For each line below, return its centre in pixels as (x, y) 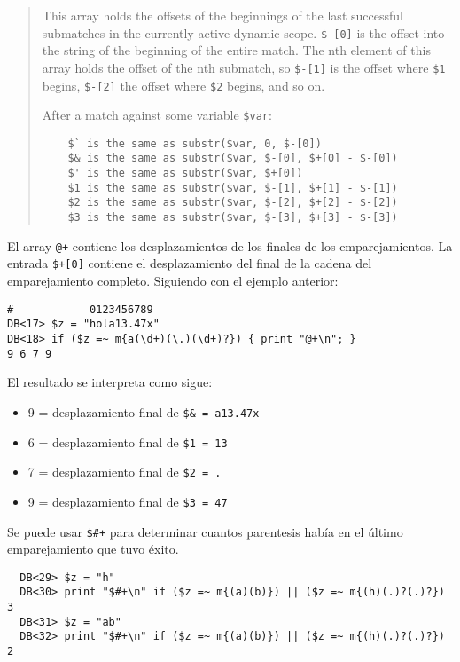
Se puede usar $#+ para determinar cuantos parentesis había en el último (205, 531)
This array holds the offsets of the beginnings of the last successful (222, 15)
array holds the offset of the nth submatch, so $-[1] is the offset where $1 (244, 67)
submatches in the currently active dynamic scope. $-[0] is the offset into (243, 32)
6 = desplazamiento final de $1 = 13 (128, 441)
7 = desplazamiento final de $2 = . (125, 472)
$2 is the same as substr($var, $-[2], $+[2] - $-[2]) (233, 203)
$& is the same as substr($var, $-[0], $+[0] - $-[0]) (233, 158)
